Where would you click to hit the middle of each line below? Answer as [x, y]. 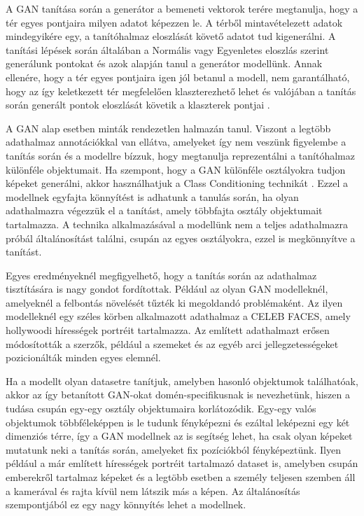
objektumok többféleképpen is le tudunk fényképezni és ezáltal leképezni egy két [178, 422]
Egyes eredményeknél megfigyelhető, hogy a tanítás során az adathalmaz [161, 275]
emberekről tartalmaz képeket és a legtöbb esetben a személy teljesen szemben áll [181, 477]
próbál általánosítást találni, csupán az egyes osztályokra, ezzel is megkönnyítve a [181, 238]
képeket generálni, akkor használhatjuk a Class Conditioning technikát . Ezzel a [177, 183]
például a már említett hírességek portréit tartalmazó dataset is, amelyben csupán [182, 463]
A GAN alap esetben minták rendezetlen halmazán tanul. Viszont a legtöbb [168, 128]
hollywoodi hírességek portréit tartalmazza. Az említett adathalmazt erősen [168, 330]
